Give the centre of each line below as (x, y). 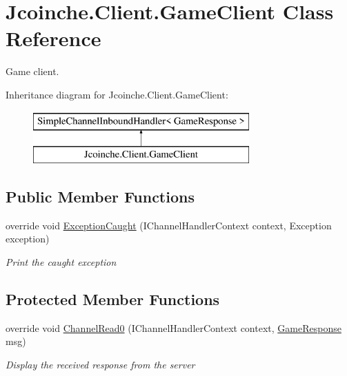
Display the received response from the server (100, 365)
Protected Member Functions (113, 299)
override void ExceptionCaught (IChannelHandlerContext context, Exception (169, 225)
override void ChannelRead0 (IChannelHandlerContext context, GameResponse (173, 327)
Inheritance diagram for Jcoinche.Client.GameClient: (117, 94)
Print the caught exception (61, 262)
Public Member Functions (100, 197)
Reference (53, 38)
